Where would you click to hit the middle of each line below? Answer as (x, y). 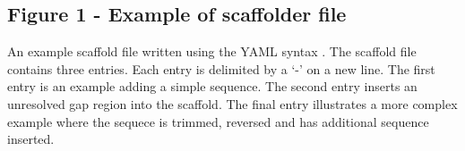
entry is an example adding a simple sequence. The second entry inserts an (212, 86)
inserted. (31, 139)
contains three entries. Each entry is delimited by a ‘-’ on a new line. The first (221, 68)
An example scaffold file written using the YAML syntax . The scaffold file (212, 51)
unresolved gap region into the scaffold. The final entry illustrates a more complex (232, 103)
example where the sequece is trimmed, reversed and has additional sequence (218, 121)
